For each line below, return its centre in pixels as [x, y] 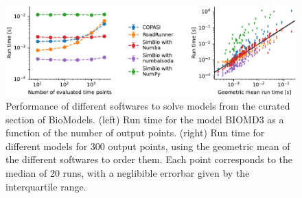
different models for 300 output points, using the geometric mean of [148, 146]
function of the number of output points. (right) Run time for [135, 133]
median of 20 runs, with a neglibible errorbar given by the [128, 173]
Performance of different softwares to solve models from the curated [148, 106]
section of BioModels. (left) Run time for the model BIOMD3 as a [145, 119]
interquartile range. [46, 186]
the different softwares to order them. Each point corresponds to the [149, 159]
